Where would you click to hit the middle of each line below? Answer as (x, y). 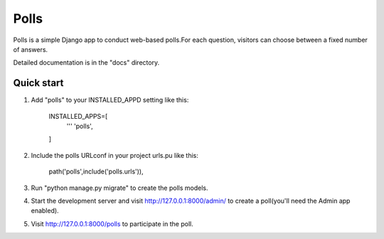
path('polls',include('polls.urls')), (96, 171)
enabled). (45, 211)
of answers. (31, 49)
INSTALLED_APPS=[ (78, 116)
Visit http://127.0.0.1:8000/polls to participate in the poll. (112, 223)
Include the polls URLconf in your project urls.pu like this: (114, 155)
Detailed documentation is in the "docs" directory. (86, 63)
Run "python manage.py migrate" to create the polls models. (119, 188)
